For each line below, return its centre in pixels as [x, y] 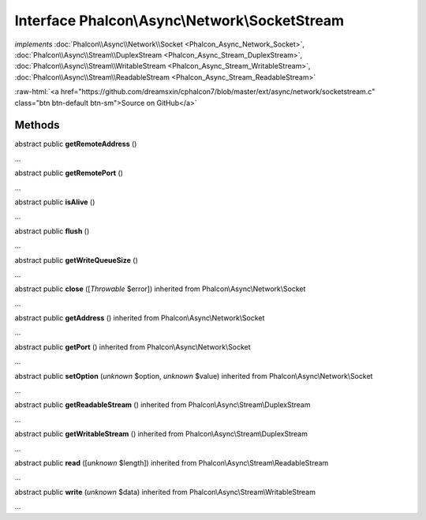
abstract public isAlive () [55, 202]
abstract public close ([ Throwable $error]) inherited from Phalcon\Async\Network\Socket [160, 289]
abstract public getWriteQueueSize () [76, 260]
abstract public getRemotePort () [69, 173]
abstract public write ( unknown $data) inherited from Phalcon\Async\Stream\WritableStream [165, 492]
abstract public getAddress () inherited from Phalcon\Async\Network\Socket [140, 318]
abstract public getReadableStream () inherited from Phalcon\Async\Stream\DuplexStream [163, 405]
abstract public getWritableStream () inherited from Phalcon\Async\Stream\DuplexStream [161, 434]
